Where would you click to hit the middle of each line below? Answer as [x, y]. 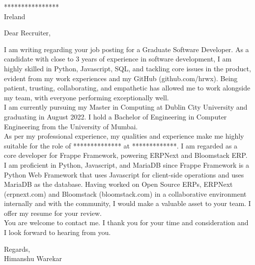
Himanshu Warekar [33, 258]
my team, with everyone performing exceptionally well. [86, 97]
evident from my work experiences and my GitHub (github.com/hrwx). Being [121, 78]
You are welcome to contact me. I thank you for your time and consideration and [126, 222]
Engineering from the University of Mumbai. [71, 126]
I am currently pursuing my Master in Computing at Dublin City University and [126, 107]
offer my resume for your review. [53, 213]
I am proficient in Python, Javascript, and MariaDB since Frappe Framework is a [127, 164]
